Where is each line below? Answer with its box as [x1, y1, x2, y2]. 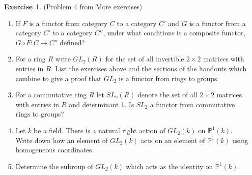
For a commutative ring [15, 89, 87, 100]
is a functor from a [189, 18, 246, 28]
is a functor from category [29, 18, 108, 28]
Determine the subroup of [15, 161, 93, 171]
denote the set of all [138, 89, 197, 100]
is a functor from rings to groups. [119, 73, 219, 83]
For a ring [15, 54, 46, 64]
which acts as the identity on [126, 161, 213, 171]
